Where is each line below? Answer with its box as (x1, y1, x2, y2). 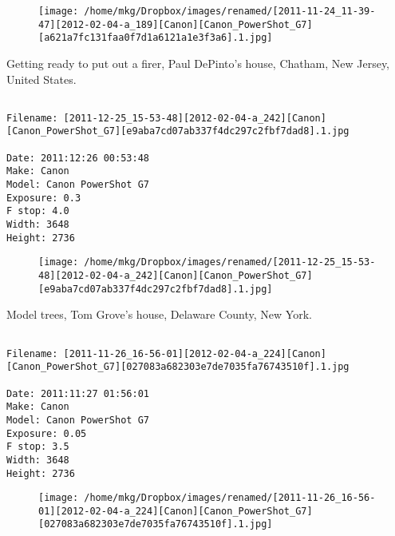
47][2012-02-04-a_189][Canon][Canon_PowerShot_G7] (38, 18, 313, 30)
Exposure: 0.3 (6, 192, 81, 204)
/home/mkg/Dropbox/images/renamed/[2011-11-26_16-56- (84, 492, 376, 504)
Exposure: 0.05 (6, 427, 87, 439)
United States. (6, 70, 77, 87)
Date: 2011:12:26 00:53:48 (6, 152, 149, 164)
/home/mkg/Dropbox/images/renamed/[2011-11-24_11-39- (84, 6, 376, 17)
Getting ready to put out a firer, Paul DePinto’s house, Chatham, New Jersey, (6, 54, 390, 71)
